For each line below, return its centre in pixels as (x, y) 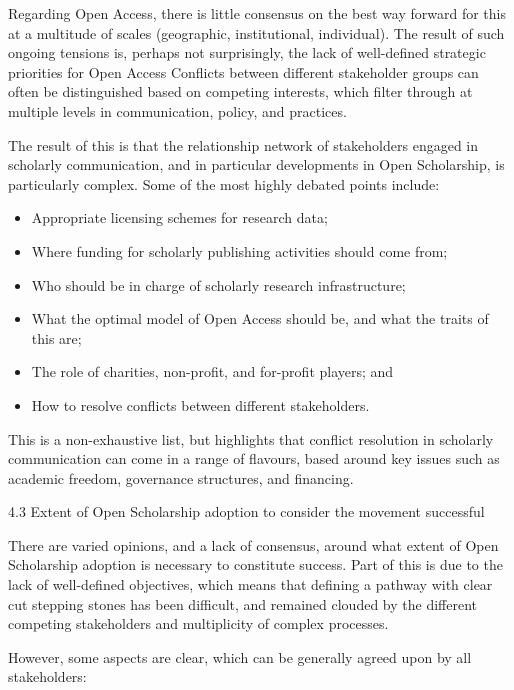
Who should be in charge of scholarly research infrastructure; (218, 284)
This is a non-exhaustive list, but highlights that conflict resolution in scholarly (251, 438)
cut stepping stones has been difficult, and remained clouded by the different (242, 603)
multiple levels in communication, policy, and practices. (177, 110)
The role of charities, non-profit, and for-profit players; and (212, 371)
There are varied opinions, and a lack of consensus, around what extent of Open (253, 544)
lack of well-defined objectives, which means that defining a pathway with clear (250, 584)
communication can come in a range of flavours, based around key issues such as (254, 458)
